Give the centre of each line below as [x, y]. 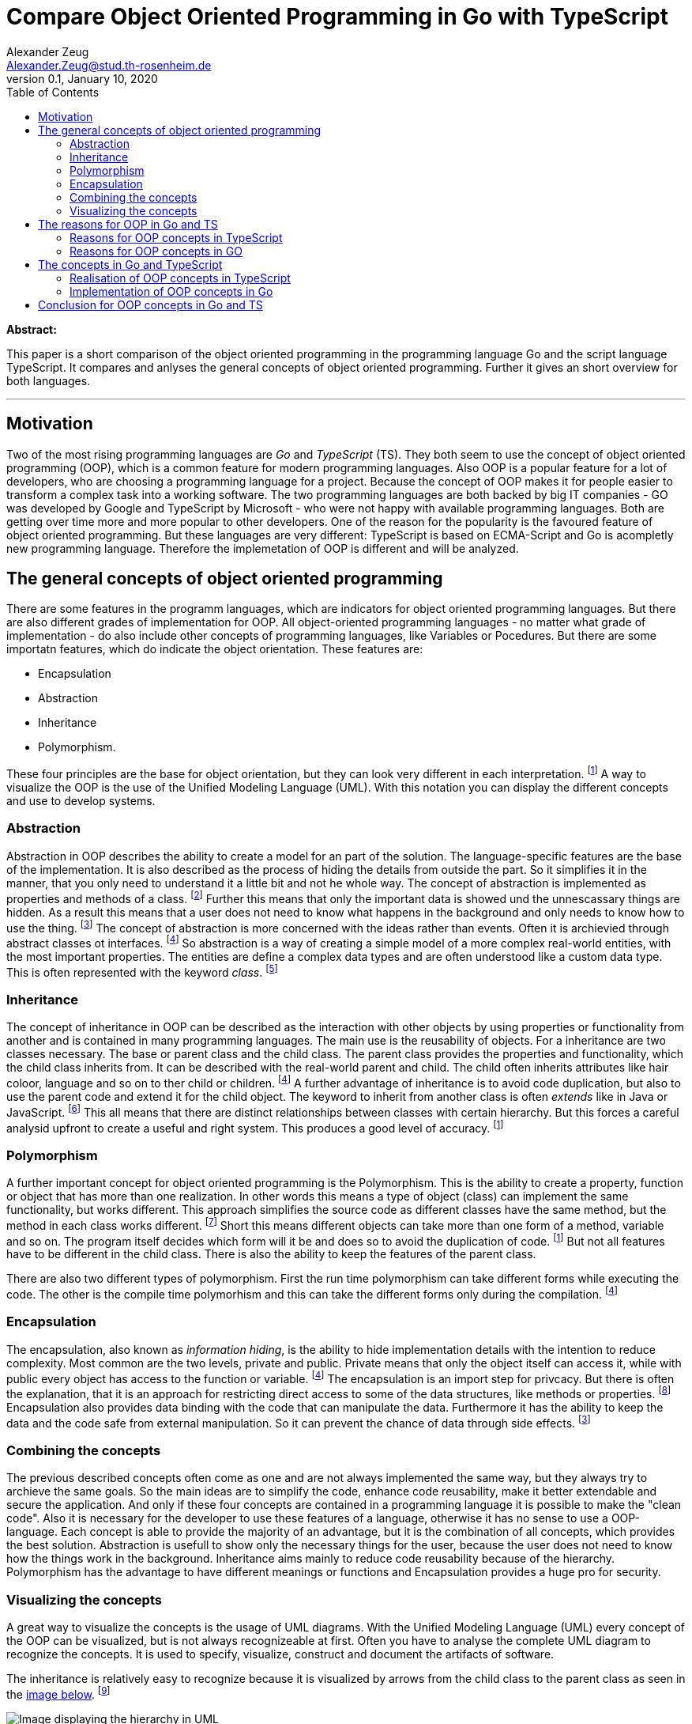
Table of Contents [53, 92]
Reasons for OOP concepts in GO [156, 251]
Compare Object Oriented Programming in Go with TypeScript [337, 17]
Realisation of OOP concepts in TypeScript [180, 278]
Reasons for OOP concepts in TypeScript [176, 237]
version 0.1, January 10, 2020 [82, 78]
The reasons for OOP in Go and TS [128, 224]
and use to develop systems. [81, 801]
